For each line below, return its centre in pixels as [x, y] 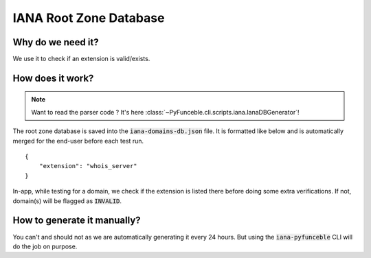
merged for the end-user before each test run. [78, 141]
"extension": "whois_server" [88, 166]
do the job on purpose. [45, 246]
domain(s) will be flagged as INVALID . [67, 201]
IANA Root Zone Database [89, 18]
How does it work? [53, 78]
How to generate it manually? [77, 221]
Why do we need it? [56, 42]
